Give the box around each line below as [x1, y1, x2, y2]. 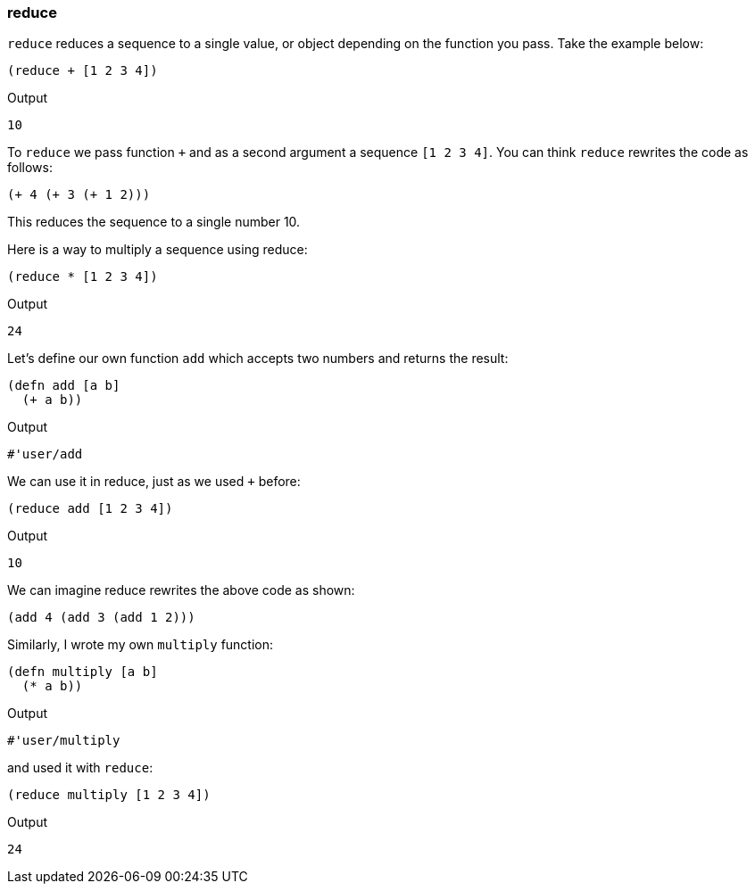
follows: [7, 160, 53, 176]
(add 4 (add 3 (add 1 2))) [7, 610, 195, 625]
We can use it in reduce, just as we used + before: [7, 474, 301, 490]
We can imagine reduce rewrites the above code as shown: [7, 582, 355, 598]
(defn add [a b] [7, 378, 120, 393]
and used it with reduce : [7, 760, 153, 776]
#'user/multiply [7, 733, 120, 748]
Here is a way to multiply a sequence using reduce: [7, 242, 308, 258]
